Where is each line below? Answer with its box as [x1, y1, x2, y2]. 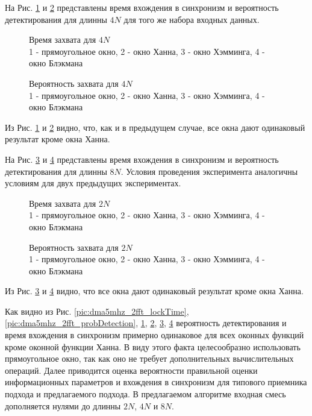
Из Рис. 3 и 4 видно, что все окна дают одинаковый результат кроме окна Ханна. [5, 285, 304, 297]
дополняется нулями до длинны [5, 399, 121, 412]
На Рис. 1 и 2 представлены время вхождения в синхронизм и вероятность [5, 1, 279, 13]
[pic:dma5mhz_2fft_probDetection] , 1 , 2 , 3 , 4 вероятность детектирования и [5, 317, 287, 329]
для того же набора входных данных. [123, 13, 260, 25]
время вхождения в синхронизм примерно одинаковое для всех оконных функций [5, 329, 304, 341]
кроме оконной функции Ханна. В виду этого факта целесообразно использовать [5, 340, 301, 353]
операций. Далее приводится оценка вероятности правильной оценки [5, 364, 258, 376]
